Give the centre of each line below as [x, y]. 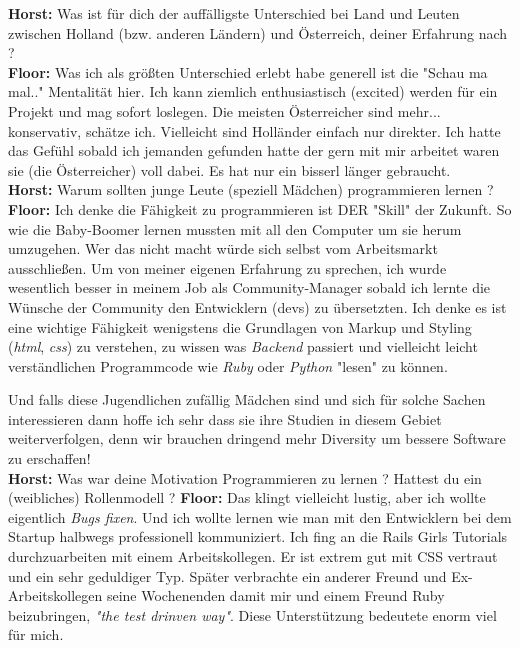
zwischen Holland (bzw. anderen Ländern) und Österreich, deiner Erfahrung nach [258, 32]
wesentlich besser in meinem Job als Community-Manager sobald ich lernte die [249, 287]
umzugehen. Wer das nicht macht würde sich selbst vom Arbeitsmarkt [223, 248]
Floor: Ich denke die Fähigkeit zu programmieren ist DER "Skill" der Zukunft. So [260, 208]
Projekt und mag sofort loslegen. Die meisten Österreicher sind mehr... [224, 110]
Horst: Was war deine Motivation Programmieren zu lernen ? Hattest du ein [245, 477]
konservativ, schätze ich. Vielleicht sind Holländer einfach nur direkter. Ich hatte [254, 130]
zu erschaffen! [49, 458]
